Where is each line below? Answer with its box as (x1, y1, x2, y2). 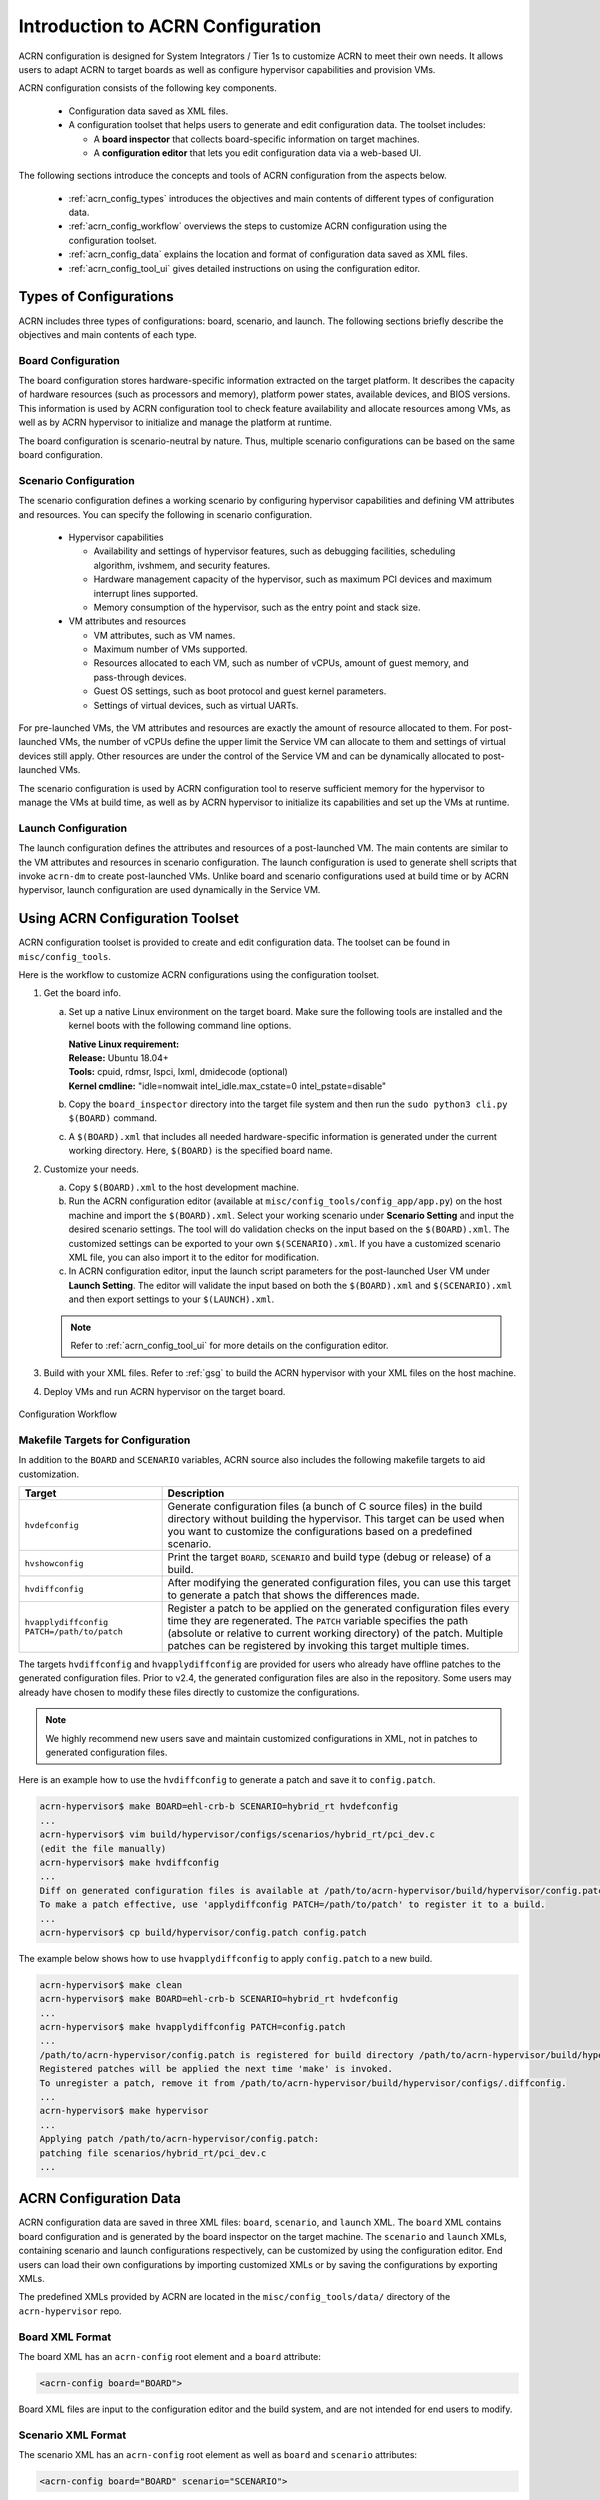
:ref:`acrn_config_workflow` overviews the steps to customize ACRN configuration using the (68, 220, 447, 232)
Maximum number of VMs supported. (93, 643, 249, 655)
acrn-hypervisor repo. (18, 2305, 122, 2317)
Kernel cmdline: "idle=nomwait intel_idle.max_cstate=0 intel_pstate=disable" (68, 1080, 387, 1092)
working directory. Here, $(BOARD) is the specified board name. (68, 1145, 334, 1157)
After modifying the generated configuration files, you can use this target (167, 1576, 512, 1590)
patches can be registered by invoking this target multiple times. (167, 1639, 470, 1653)
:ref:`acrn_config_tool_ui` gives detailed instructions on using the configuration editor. (68, 262, 420, 274)
